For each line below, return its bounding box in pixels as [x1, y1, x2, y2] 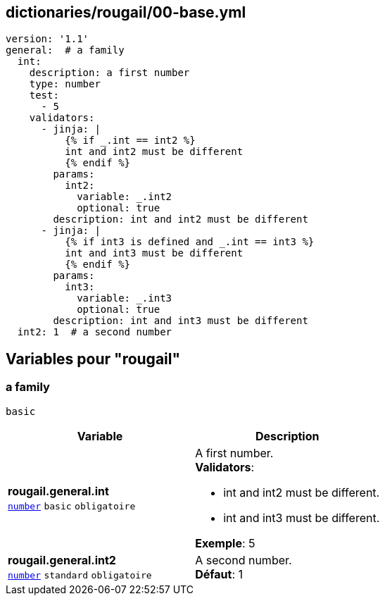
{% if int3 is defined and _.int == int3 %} [65, 236, 315, 248]
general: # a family [6, 44, 125, 56]
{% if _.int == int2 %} [65, 135, 196, 147]
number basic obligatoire [8, 500, 136, 512]
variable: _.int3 [77, 292, 172, 304]
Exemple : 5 [195, 535, 255, 550]
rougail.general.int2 [8, 552, 116, 567]
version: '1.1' [6, 33, 89, 45]
